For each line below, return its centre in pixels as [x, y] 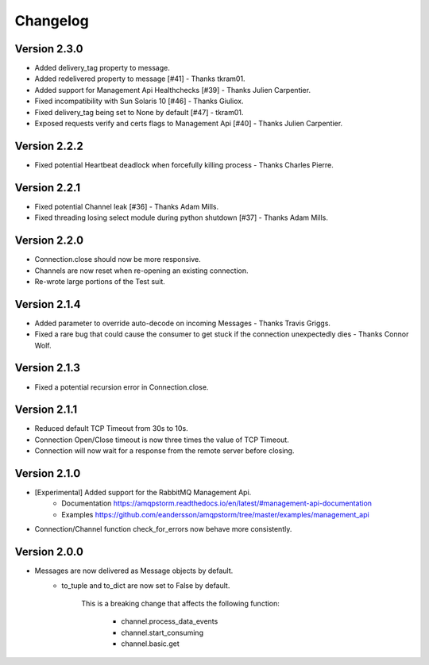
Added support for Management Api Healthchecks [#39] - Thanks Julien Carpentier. [173, 90]
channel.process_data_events [170, 621]
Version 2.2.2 [49, 146]
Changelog [52, 21]
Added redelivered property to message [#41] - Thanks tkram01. [140, 79]
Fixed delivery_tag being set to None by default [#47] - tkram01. [139, 112]
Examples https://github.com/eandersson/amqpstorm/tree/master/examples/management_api [215, 514]
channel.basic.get [150, 644]
